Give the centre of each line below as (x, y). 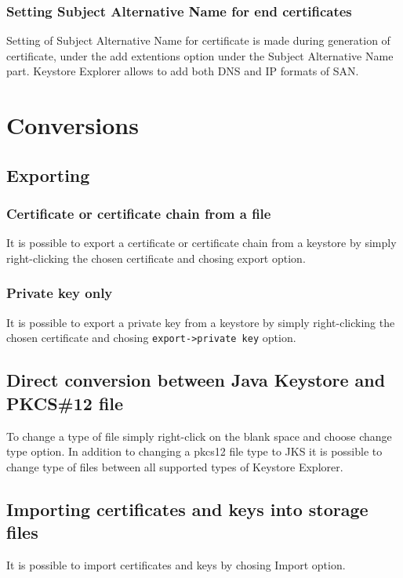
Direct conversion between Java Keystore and (196, 380)
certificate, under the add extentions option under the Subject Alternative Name (200, 55)
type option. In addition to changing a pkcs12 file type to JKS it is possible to (194, 451)
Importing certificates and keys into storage (187, 509)
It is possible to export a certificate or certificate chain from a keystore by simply (201, 243)
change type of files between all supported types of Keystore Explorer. (175, 466)
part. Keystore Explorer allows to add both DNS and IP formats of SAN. (183, 71)
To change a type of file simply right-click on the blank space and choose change (199, 436)
